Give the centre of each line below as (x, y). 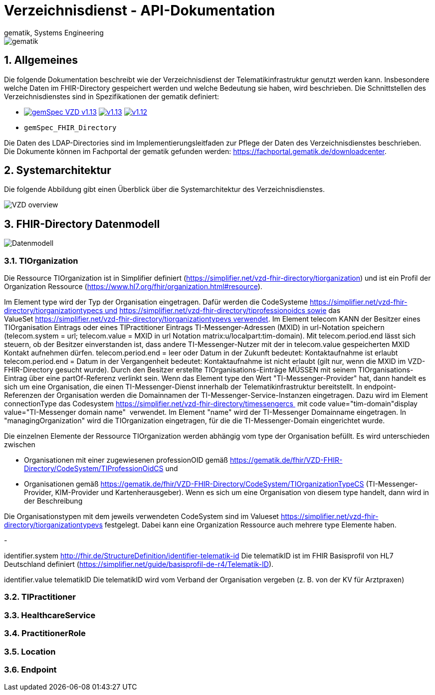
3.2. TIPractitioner (40, 597)
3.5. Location (30, 651)
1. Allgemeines (41, 60)
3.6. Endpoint (30, 669)
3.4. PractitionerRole (45, 633)
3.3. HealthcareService (50, 615)
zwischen (20, 445)
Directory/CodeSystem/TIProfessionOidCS (94, 469)
